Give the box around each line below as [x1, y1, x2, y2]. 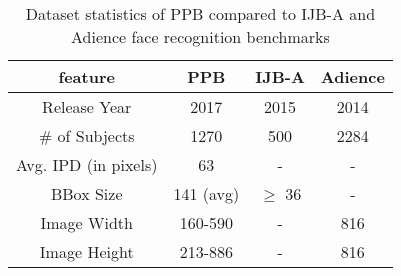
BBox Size [50, 182, 123, 205]
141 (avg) [173, 182, 240, 205]
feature [58, 65, 115, 88]
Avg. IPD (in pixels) [16, 153, 158, 176]
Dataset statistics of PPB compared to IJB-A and [25, 2, 376, 25]
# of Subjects [38, 124, 135, 147]
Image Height [39, 240, 134, 263]
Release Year [42, 95, 132, 118]
